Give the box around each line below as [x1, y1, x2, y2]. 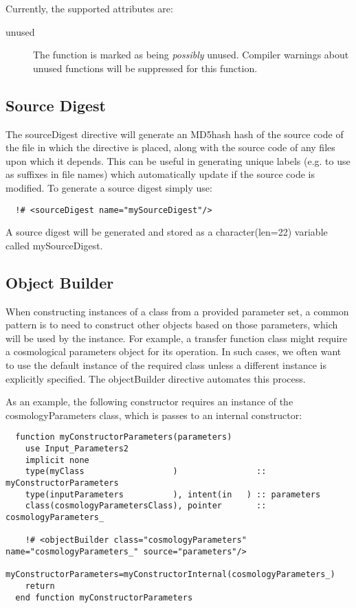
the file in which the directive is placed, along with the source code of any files [5, 140, 335, 155]
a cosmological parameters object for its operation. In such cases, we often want [5, 344, 342, 359]
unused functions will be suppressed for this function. [33, 60, 258, 75]
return [25, 581, 55, 591]
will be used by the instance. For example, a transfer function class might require [5, 330, 347, 345]
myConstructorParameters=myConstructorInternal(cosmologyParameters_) [5, 570, 335, 580]
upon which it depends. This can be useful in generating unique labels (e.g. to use [5, 153, 351, 168]
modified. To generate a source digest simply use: [5, 180, 212, 194]
